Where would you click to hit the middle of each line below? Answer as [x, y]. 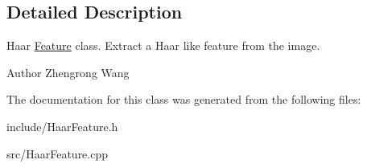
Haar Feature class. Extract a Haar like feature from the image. [163, 45]
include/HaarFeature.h [62, 126]
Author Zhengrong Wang [68, 72]
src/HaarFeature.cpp [58, 153]
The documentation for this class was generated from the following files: [184, 99]
